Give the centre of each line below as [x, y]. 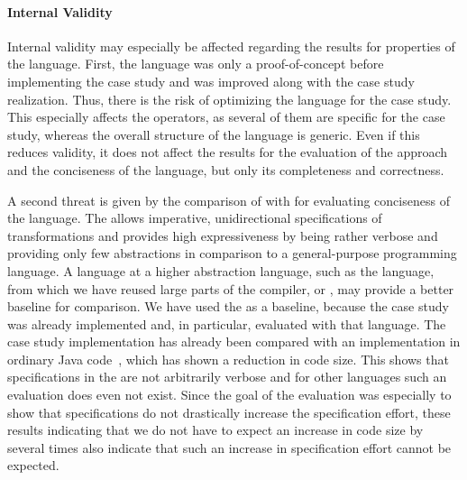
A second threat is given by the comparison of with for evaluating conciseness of [229, 200]
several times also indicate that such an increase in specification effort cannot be [229, 447]
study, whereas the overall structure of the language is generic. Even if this [214, 134]
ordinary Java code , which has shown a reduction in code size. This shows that [228, 359]
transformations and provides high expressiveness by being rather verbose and [223, 235]
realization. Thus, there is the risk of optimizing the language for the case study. [229, 99]
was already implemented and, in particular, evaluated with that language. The [227, 323]
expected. [33, 465]
